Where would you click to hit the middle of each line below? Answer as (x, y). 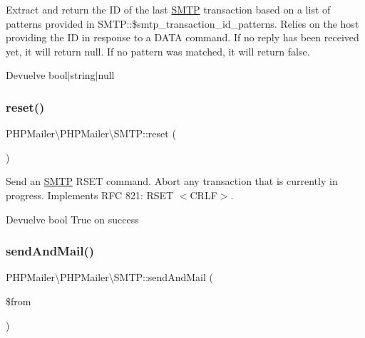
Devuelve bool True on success (72, 219)
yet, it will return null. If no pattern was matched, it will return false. (158, 51)
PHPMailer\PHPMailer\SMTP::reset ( (91, 133)
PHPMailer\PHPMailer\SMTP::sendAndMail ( (109, 277)
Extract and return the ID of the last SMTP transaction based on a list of (168, 9)
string (83, 75)
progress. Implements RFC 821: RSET (90, 195)
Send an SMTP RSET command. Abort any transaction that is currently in (172, 181)
